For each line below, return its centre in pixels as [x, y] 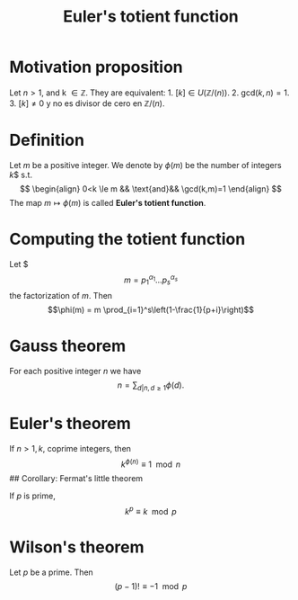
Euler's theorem [70, 424]
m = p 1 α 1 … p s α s [151, 280]
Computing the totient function [127, 239]
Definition [47, 140]
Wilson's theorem [77, 547]
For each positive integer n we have [75, 372]
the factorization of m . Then [61, 296]
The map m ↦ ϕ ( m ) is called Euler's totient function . [108, 202]
